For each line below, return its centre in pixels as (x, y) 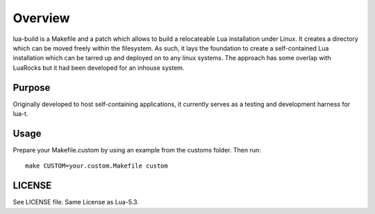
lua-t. (20, 114)
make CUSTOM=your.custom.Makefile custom (97, 166)
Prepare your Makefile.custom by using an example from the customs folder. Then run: (137, 150)
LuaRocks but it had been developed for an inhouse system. (99, 68)
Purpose (32, 88)
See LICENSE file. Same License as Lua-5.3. (76, 202)
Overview (41, 18)
